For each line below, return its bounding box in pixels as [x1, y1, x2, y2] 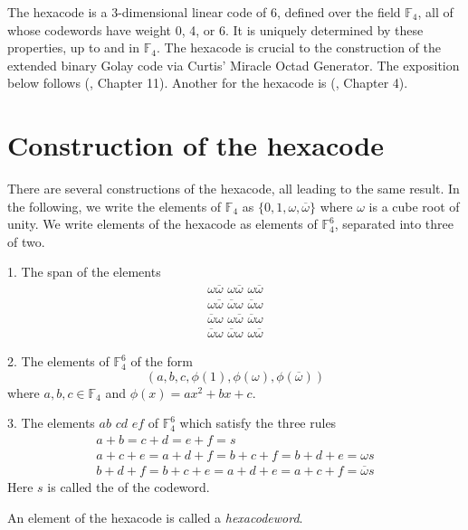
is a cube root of [368, 196, 460, 215]
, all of [417, 3, 454, 21]
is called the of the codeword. [47, 478, 210, 497]
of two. [7, 232, 45, 251]
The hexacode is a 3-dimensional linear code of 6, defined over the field [7, 3, 401, 21]
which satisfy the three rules [179, 413, 337, 432]
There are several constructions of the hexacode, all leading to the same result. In [7, 179, 460, 198]
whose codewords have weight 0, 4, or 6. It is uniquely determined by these [7, 20, 424, 39]
